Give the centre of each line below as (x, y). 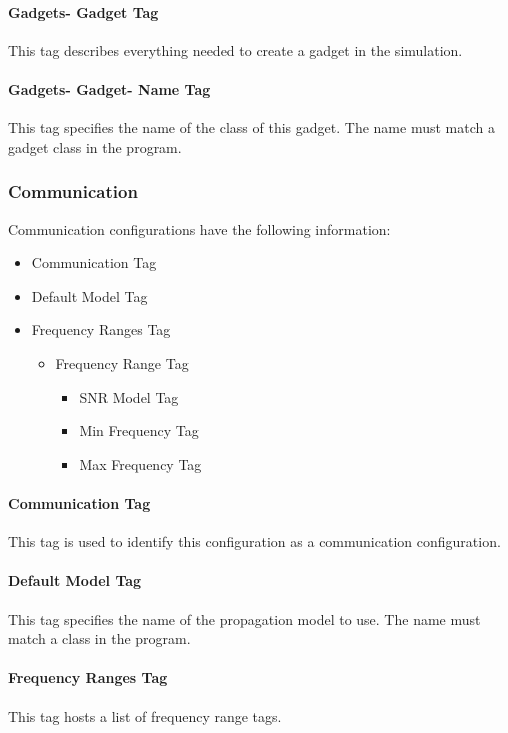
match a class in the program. (99, 638)
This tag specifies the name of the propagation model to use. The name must (244, 618)
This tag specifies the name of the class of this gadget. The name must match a (251, 127)
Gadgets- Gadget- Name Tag (109, 88)
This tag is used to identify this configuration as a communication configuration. (254, 541)
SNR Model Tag (129, 396)
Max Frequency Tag (140, 463)
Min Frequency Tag (139, 430)
